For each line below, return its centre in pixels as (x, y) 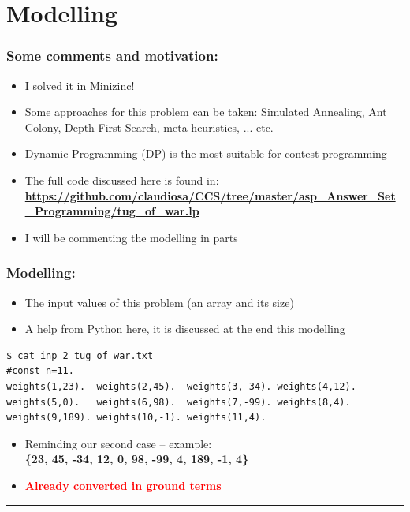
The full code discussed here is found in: (122, 179)
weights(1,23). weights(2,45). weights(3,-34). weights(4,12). (181, 386)
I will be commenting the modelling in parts (131, 237)
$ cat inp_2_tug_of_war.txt (80, 355)
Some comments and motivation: (112, 56)
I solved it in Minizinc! (80, 85)
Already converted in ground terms (123, 485)
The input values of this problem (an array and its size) (159, 302)
